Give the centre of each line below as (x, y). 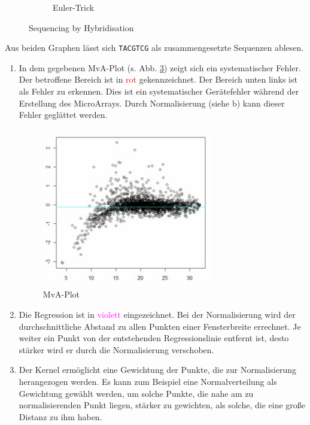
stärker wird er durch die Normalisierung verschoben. (116, 349)
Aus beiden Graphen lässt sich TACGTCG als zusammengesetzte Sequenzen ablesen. (154, 48)
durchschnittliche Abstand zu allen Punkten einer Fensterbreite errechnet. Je (160, 326)
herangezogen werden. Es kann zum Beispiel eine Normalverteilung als (148, 381)
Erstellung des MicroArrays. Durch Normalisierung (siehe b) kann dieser (152, 103)
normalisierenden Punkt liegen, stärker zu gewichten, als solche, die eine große (162, 405)
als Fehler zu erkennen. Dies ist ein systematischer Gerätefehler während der (159, 91)
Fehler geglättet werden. (63, 115)
